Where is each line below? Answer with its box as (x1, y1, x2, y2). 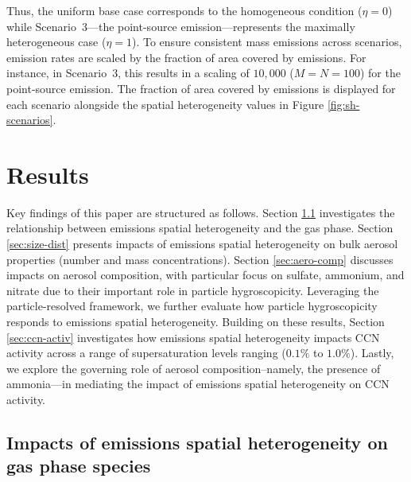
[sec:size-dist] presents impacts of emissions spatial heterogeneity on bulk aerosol (6, 235, 398, 252)
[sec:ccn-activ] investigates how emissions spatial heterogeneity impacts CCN (6, 328, 380, 345)
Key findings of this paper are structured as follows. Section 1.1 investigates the (6, 204, 395, 220)
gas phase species (6, 453, 151, 478)
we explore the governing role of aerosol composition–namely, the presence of (6, 360, 381, 376)
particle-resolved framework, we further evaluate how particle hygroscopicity (6, 297, 378, 314)
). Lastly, (350, 344, 394, 361)
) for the (359, 64, 401, 81)
